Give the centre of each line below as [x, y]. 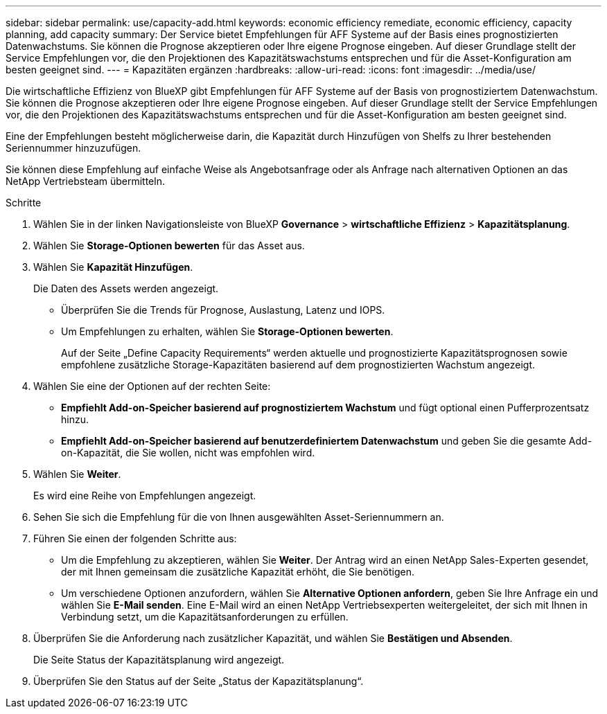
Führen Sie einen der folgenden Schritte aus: [135, 538]
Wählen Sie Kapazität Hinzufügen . [113, 267]
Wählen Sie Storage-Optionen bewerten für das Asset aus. [169, 246]
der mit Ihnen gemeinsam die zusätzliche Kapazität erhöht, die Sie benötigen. [238, 572]
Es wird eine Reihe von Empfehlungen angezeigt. [145, 496]
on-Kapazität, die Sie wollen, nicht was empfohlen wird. [188, 453]
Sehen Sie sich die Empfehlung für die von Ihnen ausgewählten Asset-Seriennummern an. [239, 517]
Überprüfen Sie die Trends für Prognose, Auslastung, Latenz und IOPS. [223, 310]
